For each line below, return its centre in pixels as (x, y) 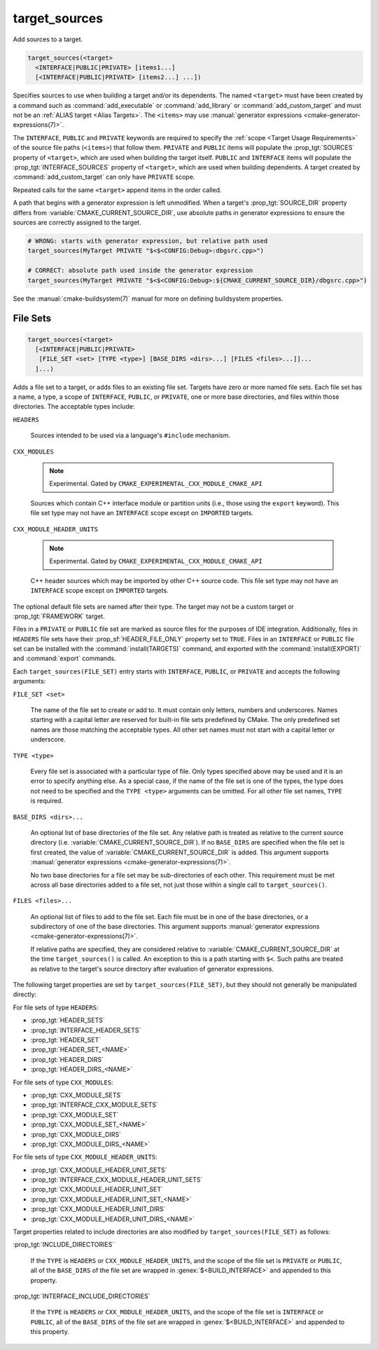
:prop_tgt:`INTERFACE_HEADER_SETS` (86, 1030)
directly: (25, 995)
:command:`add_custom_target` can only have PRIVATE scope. (104, 177)
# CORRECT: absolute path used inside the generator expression (140, 271)
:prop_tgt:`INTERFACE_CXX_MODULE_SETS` (94, 1105)
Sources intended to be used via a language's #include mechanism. (131, 435)
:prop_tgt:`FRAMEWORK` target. (59, 616)
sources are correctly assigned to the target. (77, 222)
